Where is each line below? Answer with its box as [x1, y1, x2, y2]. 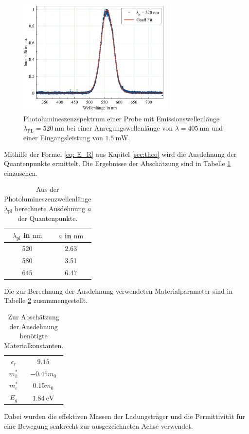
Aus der [36, 184, 59, 194]
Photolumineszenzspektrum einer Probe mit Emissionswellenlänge [23, 113, 220, 123]
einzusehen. [4, 167, 38, 178]
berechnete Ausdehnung [15, 203, 86, 213]
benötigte [19, 331, 48, 341]
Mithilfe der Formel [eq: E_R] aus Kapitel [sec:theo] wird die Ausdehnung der [4, 149, 237, 159]
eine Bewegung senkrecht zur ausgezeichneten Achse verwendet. [4, 420, 193, 431]
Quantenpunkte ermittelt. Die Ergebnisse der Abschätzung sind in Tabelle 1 [4, 158, 231, 168]
